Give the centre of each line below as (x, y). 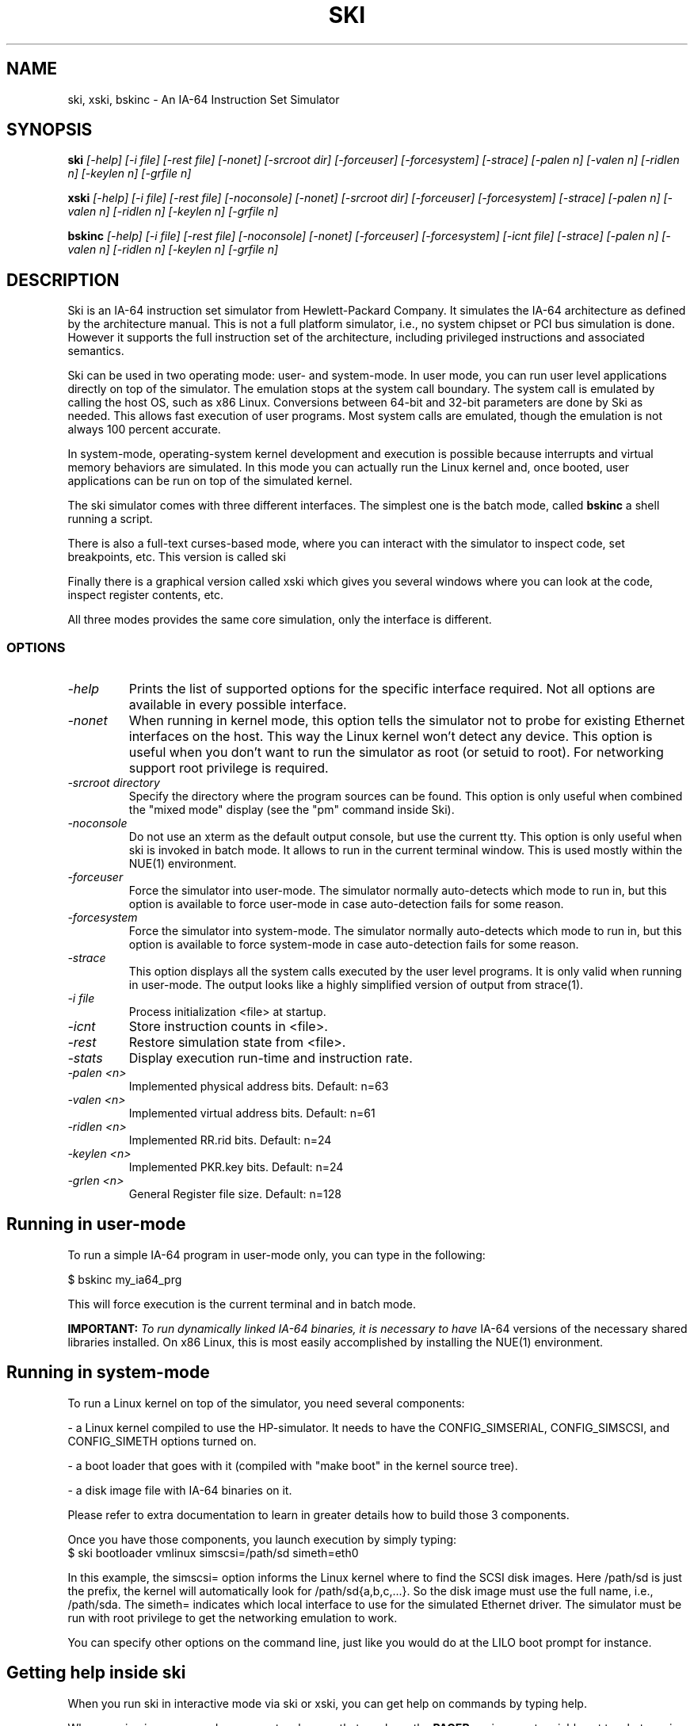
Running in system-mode (108, 1373)
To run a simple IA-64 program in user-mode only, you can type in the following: (276, 1254)
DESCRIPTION (63, 280)
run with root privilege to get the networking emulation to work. (233, 1617)
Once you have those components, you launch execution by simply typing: (262, 1539)
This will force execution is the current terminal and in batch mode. (242, 1304)
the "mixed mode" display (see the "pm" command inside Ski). (292, 810)
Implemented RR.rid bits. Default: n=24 (230, 1140)
